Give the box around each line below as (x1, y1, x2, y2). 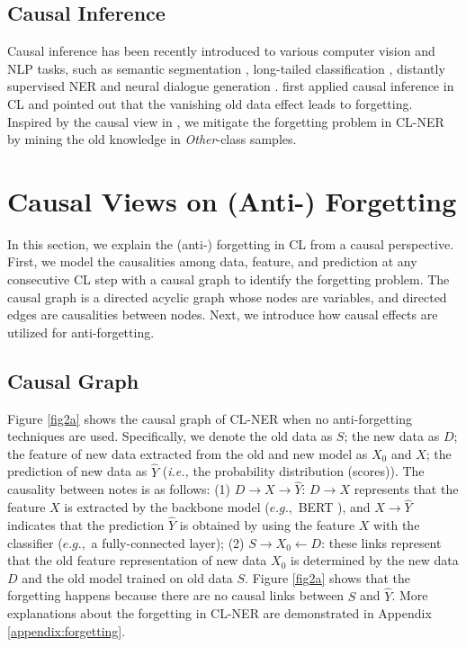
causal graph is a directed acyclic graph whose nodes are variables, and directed (7, 287, 447, 306)
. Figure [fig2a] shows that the (245, 568, 411, 587)
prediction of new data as (7, 462, 148, 481)
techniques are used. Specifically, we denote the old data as (7, 427, 333, 445)
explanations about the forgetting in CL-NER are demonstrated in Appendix (7, 604, 432, 623)
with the (373, 516, 420, 535)
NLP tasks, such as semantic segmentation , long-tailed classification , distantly (7, 58, 445, 77)
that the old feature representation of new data (7, 551, 267, 570)
